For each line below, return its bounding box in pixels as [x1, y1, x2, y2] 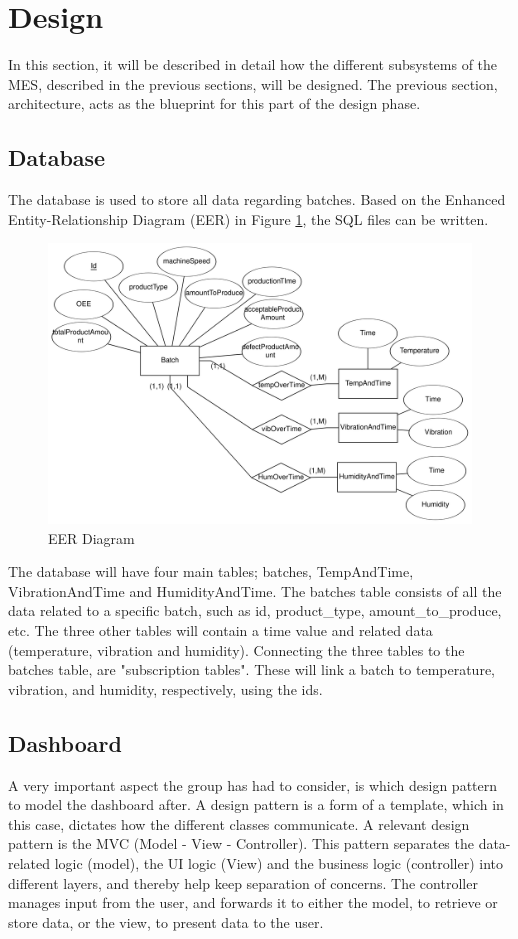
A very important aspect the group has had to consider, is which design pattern [8, 774, 498, 795]
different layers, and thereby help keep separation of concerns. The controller [8, 872, 478, 893]
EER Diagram [48, 527, 135, 548]
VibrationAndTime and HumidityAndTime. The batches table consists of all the [8, 580, 502, 601]
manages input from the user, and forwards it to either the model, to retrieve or [8, 892, 498, 913]
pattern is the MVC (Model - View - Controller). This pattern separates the [8, 833, 474, 854]
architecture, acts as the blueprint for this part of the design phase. [8, 93, 421, 114]
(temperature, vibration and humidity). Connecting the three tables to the [8, 639, 465, 660]
